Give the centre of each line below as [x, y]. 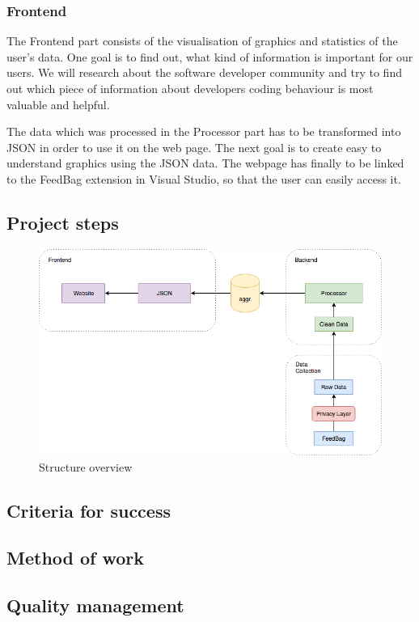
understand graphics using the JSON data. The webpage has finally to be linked [205, 163]
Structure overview [86, 466]
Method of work [76, 558]
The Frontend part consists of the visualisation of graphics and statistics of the [202, 41]
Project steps [63, 222]
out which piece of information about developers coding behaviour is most [190, 88]
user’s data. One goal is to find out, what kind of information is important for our [210, 56]
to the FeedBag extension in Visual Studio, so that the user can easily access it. [204, 178]
